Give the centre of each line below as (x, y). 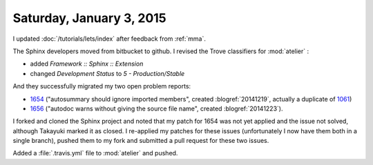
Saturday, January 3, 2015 (90, 18)
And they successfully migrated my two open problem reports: (102, 86)
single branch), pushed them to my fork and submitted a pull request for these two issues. (141, 141)
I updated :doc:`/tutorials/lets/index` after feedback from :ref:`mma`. (109, 39)
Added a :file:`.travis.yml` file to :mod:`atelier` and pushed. (95, 153)
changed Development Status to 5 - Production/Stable (107, 73)
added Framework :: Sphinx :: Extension (87, 64)
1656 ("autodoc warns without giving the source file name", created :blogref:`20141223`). (156, 108)
